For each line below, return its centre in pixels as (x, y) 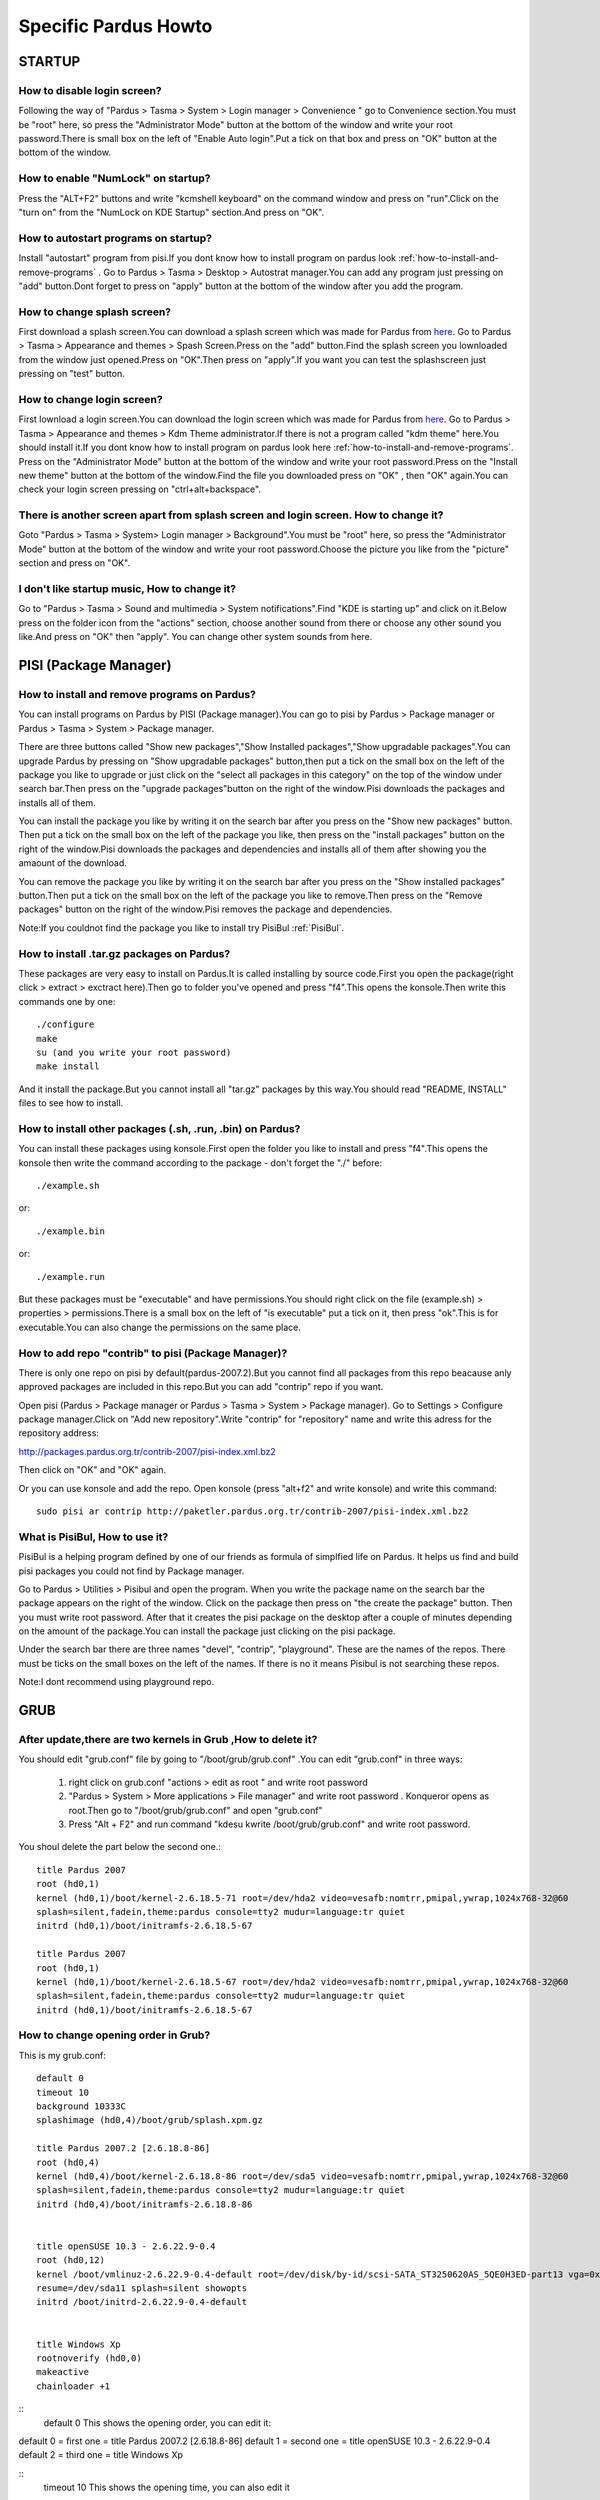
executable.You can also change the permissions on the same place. (160, 1327)
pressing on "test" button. (71, 374)
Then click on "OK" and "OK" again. (92, 1470)
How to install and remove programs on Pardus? (137, 694)
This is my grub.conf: (62, 2055)
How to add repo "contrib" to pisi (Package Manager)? (153, 1353)
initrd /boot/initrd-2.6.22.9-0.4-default (142, 2302)
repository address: (59, 1433)
